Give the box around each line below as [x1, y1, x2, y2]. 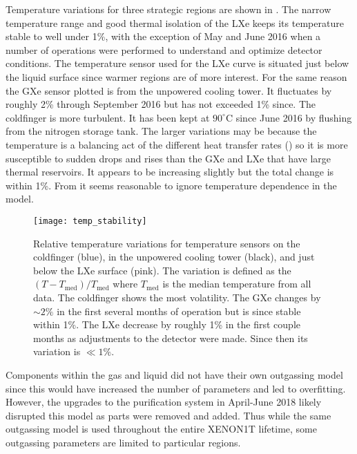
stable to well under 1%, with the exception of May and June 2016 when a [6, 29, 321, 44]
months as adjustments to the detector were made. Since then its [33, 330, 308, 345]
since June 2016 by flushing [235, 110, 352, 124]
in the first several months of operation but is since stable [57, 303, 301, 318]
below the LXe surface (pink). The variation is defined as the [33, 263, 291, 277]
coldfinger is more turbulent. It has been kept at [6, 110, 210, 124]
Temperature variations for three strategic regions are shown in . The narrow [6, 2, 331, 16]
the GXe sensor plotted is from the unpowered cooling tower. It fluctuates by [6, 83, 332, 97]
